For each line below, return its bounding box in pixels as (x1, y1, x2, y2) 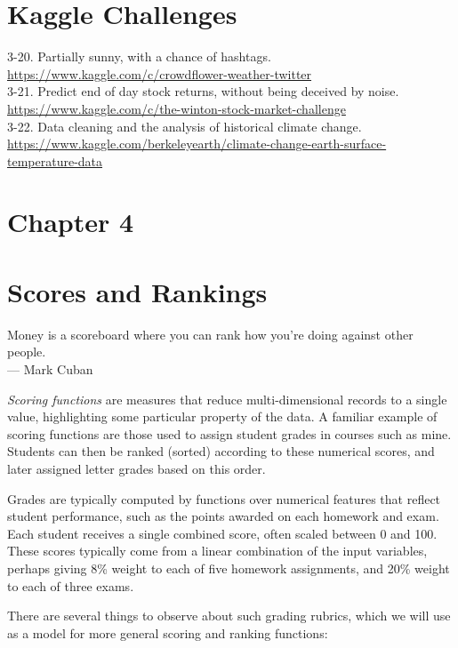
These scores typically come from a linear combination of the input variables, (7, 541, 428, 560)
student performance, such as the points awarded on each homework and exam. (7, 507, 439, 525)
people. (7, 342, 46, 361)
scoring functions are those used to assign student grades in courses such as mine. (7, 424, 452, 443)
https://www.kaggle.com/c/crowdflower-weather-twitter (7, 64, 312, 83)
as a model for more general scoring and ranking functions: (7, 623, 328, 642)
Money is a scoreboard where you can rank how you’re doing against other (7, 324, 414, 343)
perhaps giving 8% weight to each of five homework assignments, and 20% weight (7, 558, 450, 577)
